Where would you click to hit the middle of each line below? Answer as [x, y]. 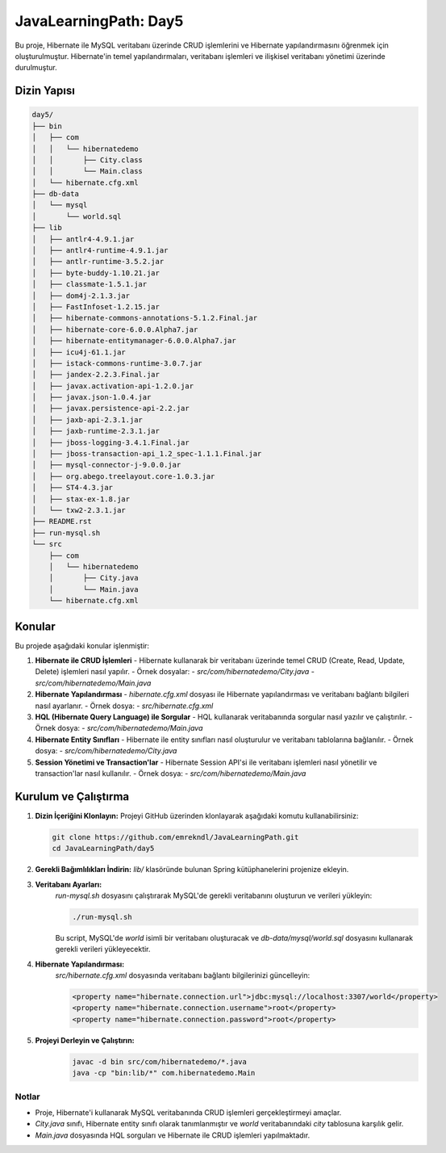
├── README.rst [62, 522]
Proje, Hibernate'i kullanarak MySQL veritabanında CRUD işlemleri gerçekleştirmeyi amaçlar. [188, 1112]
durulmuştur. [36, 68]
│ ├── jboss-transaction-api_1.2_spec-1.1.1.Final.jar [147, 454]
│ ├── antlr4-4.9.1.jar [83, 239]
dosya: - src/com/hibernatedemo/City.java [106, 751]
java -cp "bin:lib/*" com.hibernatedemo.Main [164, 1073]
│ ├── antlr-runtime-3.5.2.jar [98, 262]
